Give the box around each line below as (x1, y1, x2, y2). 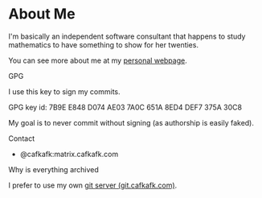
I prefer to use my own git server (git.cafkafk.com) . (8, 180, 178, 190)
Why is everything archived (8, 164, 99, 174)
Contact (8, 134, 35, 143)
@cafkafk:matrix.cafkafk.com (19, 149, 119, 159)
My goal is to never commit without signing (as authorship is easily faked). (8, 118, 255, 127)
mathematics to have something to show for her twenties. (8, 39, 199, 49)
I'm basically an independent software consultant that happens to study (8, 31, 246, 41)
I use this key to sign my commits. (8, 86, 121, 97)
